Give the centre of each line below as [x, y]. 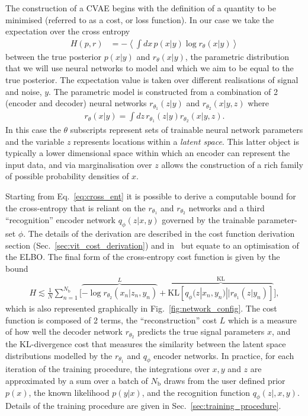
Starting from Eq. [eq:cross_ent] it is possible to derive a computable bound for [151, 196]
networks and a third [227, 207]
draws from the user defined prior [224, 381]
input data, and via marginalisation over [79, 164]
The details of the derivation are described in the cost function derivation [161, 234]
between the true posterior [53, 56]
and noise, [24, 91]
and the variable [35, 141]
